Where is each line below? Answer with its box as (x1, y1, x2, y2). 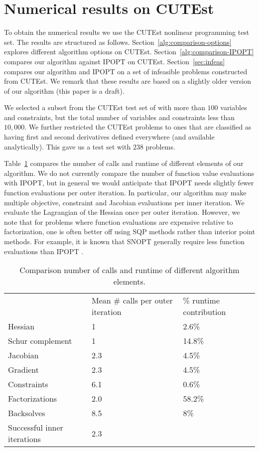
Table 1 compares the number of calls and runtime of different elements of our (4, 158, 244, 168)
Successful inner (8, 422, 63, 434)
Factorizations (8, 393, 57, 405)
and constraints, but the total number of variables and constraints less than (4, 112, 235, 122)
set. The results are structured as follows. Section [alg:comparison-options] (4, 36, 232, 47)
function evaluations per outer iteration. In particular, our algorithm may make (4, 187, 247, 198)
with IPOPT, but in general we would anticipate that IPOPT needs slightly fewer (4, 177, 254, 188)
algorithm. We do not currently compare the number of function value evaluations (4, 167, 255, 178)
